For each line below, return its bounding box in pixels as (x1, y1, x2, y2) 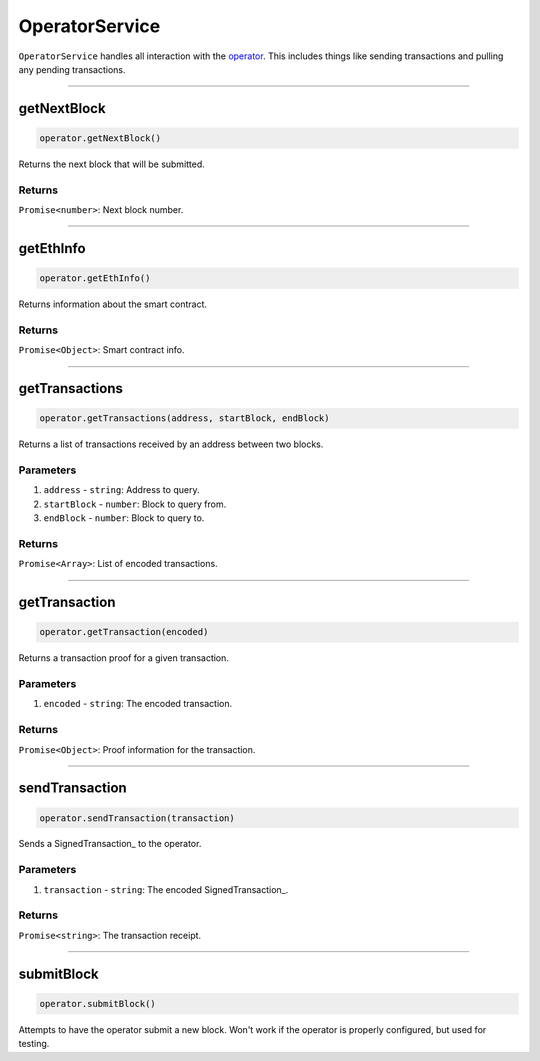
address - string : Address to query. (43, 484, 200, 496)
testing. (18, 1038, 50, 1050)
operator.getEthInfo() (39, 273, 151, 284)
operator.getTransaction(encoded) (39, 626, 209, 638)
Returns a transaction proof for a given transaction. (18, 652, 230, 664)
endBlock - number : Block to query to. (43, 512, 205, 524)
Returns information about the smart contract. (18, 298, 208, 310)
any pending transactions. (18, 63, 126, 75)
